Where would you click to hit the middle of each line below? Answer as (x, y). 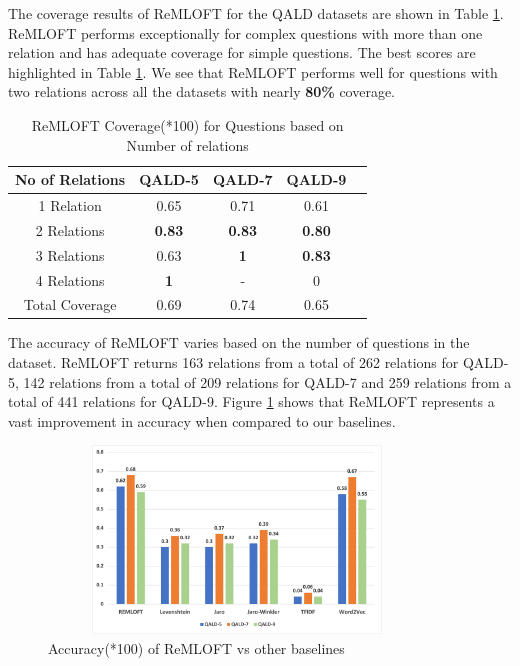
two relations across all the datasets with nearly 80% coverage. (202, 91)
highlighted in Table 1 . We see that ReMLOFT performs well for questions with (253, 71)
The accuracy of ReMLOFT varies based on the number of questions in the (239, 342)
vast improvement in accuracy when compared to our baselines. (202, 420)
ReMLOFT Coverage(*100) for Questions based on (187, 124)
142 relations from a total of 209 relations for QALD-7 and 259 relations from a (267, 381)
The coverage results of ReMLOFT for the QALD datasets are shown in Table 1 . (256, 13)
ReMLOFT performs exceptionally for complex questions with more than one (245, 32)
